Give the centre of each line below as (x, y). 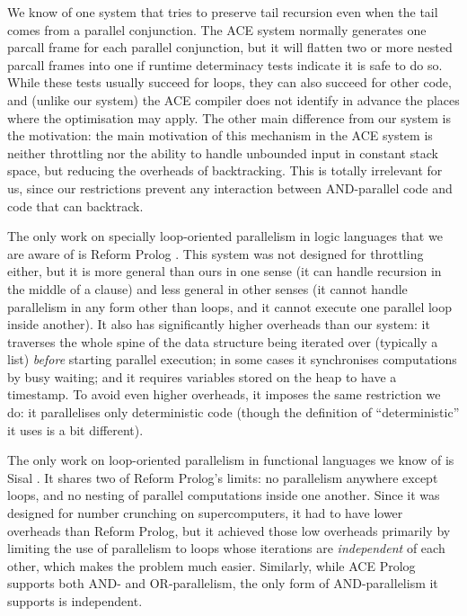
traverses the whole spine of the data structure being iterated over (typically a (223, 341)
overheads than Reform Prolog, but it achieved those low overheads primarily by (229, 530)
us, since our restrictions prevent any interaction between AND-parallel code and (230, 187)
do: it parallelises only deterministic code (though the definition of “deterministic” (233, 412)
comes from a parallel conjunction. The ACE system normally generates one (217, 29)
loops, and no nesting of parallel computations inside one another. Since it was (224, 495)
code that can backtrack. (75, 205)
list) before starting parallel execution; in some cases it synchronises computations (232, 359)
